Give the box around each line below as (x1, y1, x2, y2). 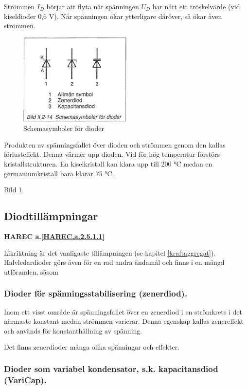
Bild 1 (4, 185, 22, 195)
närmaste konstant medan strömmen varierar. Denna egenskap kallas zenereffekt (4, 316, 244, 326)
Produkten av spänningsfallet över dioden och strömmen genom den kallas (4, 139, 226, 149)
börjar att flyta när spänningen (46, 1, 139, 11)
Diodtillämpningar (4, 208, 98, 223)
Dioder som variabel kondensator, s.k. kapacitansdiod (4, 362, 218, 374)
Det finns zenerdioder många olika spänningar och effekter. (4, 342, 180, 352)
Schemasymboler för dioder (23, 123, 104, 133)
